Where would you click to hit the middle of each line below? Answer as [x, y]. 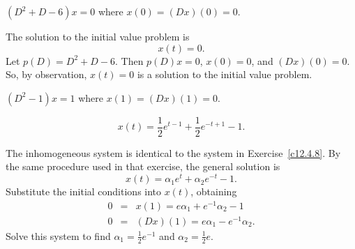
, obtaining [214, 191]
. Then [129, 60]
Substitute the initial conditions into [84, 191]
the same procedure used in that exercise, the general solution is [143, 166]
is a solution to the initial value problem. [225, 74]
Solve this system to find [58, 235]
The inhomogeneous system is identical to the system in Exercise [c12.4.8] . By [173, 152]
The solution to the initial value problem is [98, 36]
